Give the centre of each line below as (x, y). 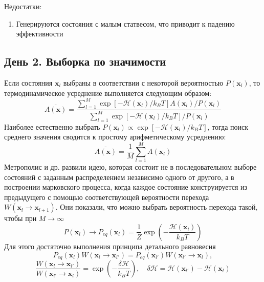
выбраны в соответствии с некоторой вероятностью (143, 82)
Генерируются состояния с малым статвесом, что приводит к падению (125, 23)
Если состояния (28, 82)
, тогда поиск (228, 126)
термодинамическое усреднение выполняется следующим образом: (108, 93)
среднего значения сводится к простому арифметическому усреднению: (115, 137)
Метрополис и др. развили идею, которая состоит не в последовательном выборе (130, 166)
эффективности (40, 34)
